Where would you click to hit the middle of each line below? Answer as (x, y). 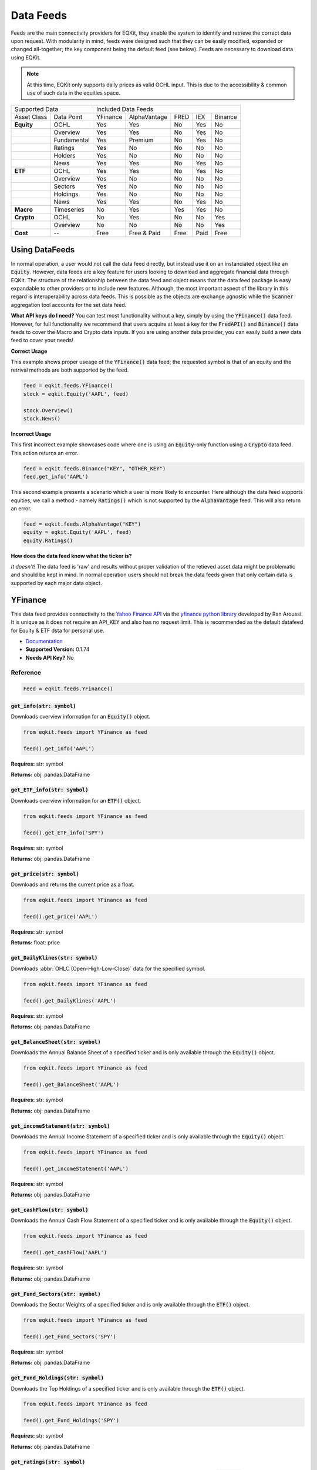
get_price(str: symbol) (45, 874)
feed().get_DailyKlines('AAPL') (70, 1000)
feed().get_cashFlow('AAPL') (65, 1253)
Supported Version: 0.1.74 (58, 649)
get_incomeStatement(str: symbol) (60, 1126)
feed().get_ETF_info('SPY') (63, 833)
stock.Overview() (48, 410)
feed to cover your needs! (42, 340)
